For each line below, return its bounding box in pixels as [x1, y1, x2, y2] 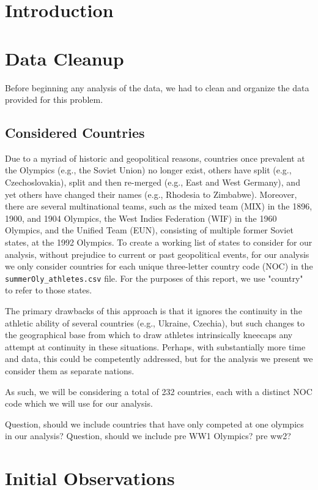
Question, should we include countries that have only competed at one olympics [5, 417, 304, 430]
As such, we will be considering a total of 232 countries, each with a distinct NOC [5, 385, 312, 398]
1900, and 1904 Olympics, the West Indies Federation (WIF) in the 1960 [5, 211, 277, 224]
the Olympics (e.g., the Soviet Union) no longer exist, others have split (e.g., [5, 164, 292, 176]
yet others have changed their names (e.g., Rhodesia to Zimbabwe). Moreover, [5, 187, 297, 200]
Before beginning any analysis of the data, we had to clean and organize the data [5, 81, 309, 94]
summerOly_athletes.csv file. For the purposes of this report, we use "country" [5, 271, 303, 284]
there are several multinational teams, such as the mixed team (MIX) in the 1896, [5, 200, 312, 213]
